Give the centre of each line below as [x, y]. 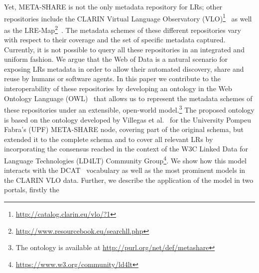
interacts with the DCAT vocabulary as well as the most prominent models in [125, 170]
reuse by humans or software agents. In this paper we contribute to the [112, 78]
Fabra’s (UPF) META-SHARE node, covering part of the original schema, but [124, 129]
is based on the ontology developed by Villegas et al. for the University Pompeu [128, 119]
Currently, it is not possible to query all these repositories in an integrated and [124, 49]
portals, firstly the [32, 190]
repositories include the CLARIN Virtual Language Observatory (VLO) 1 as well [128, 17]
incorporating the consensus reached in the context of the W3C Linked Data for [126, 149]
